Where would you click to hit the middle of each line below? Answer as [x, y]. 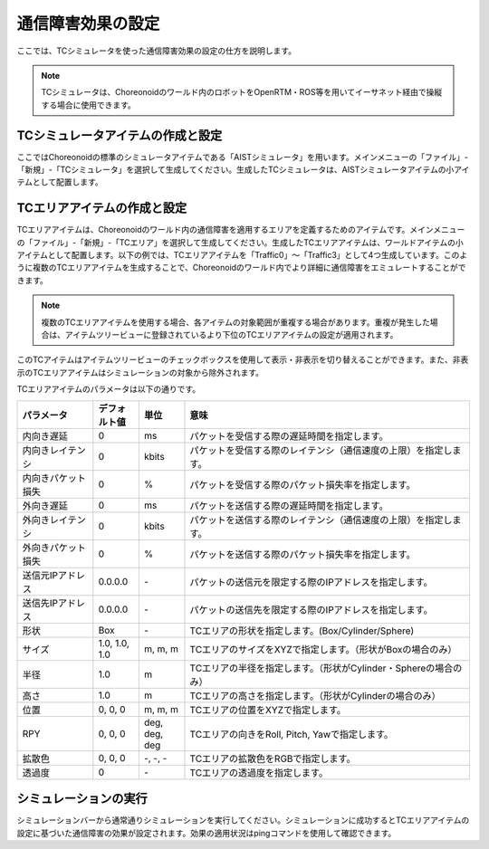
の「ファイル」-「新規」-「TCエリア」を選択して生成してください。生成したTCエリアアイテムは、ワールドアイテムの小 [240, 242]
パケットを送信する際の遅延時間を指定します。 [289, 505]
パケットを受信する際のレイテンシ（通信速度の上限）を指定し [321, 450]
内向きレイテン [54, 450]
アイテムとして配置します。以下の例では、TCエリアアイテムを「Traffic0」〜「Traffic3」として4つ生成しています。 [230, 255]
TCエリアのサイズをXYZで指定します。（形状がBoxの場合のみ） [323, 649]
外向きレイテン [54, 520]
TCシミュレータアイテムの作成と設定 [120, 135]
